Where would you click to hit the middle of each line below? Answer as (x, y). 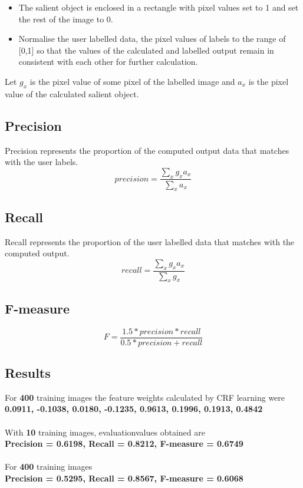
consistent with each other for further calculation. (108, 62)
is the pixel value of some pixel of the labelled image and (132, 81)
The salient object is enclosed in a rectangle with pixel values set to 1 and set (159, 7)
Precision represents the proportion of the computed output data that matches (147, 150)
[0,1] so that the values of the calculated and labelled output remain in (146, 50)
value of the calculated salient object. (72, 93)
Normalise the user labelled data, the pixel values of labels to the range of (152, 39)
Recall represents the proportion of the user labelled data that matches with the (150, 241)
